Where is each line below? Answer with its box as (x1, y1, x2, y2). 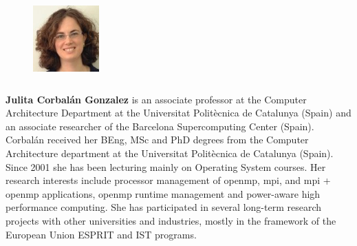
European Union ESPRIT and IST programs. (6, 227, 197, 241)
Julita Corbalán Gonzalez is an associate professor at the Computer (6, 92, 307, 106)
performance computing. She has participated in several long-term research (6, 200, 322, 214)
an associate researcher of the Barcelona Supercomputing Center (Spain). (6, 119, 314, 133)
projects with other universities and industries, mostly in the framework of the (6, 213, 336, 227)
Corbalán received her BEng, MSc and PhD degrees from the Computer (6, 132, 309, 147)
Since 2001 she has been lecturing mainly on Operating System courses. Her (6, 159, 326, 174)
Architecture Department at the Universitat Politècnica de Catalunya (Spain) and (6, 105, 351, 120)
